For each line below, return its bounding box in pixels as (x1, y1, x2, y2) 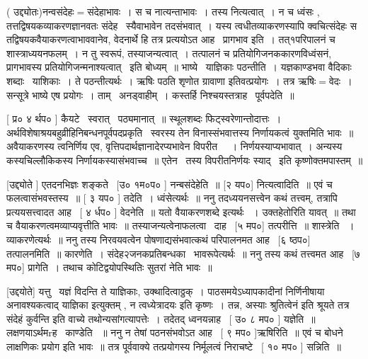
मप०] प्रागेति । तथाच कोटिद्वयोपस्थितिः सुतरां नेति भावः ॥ (6, 260, 212, 275)
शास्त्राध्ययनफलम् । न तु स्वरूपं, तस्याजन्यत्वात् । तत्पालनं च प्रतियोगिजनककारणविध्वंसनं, (6, 45, 332, 60)
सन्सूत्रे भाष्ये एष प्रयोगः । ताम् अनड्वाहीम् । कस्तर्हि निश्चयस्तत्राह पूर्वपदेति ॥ (6, 87, 294, 102)
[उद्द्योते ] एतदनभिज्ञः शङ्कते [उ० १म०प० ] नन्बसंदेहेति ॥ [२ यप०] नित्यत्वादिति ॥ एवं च (6, 176, 333, 191)
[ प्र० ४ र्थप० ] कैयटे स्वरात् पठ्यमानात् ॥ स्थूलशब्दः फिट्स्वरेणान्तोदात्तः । (6, 111, 282, 126)
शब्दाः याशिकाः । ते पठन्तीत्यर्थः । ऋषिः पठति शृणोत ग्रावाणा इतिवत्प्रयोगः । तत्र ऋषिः (6, 73, 316, 88)
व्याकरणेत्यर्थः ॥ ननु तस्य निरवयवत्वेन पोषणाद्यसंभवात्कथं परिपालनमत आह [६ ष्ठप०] (6, 232, 311, 246)
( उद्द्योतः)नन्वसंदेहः (6, 4, 74, 18)
